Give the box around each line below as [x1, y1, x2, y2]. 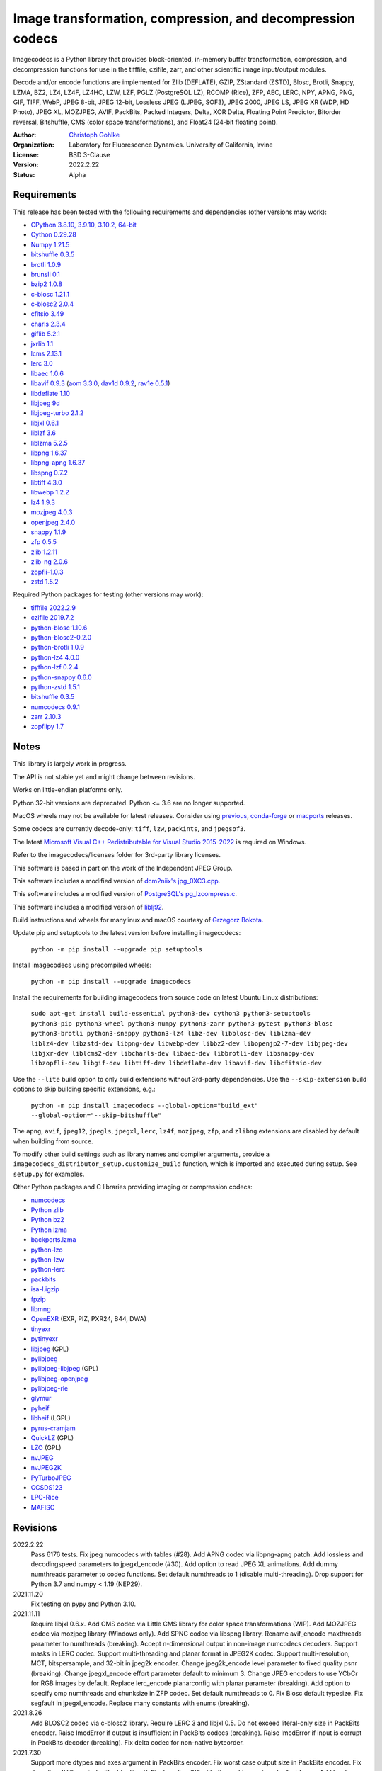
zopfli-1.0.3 [30, 567, 64, 576]
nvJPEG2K [30, 1464, 62, 1472]
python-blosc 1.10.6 [30, 623, 88, 632]
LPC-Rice [30, 1493, 59, 1502]
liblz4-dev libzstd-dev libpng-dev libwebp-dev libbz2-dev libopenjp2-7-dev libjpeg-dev [30, 1039, 348, 1048]
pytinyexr [30, 1335, 58, 1343]
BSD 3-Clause [69, 150, 110, 159]
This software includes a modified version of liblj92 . [13, 903, 164, 911]
